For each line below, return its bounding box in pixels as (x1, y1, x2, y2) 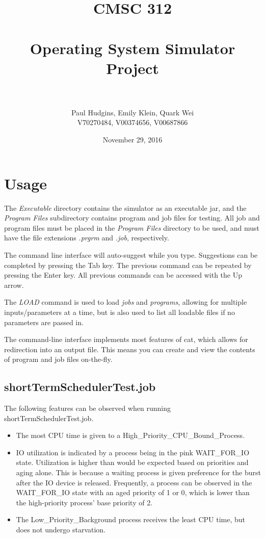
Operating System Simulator (30, 37, 235, 58)
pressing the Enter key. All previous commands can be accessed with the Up (4, 270, 243, 280)
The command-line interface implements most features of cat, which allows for (4, 334, 248, 345)
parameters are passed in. (4, 316, 84, 327)
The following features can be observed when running (4, 403, 171, 413)
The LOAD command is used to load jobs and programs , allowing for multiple (4, 297, 247, 307)
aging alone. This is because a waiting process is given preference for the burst (16, 467, 261, 478)
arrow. (4, 279, 24, 290)
